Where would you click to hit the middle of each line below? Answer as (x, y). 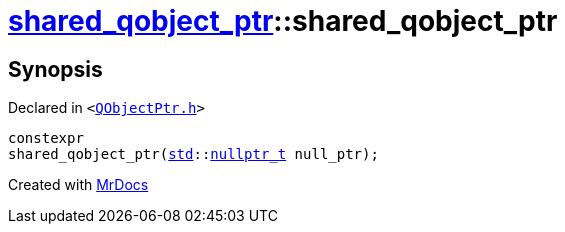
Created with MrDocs (78, 185)
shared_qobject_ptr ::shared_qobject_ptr (283, 21)
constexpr (46, 138)
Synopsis (55, 69)
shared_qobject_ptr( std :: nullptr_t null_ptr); (193, 154)
